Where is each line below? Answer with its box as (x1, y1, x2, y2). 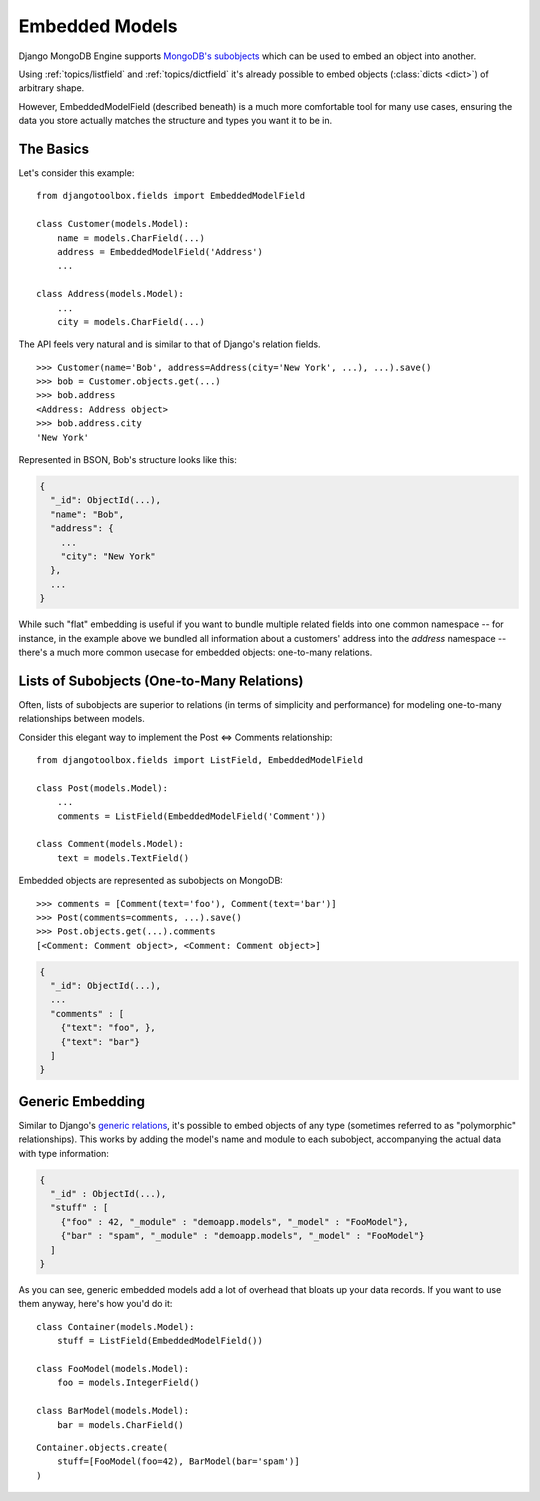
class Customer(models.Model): (36, 218, 190, 230)
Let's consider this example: (18, 167, 135, 179)
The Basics (18, 140, 90, 157)
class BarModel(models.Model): (36, 1405, 190, 1417)
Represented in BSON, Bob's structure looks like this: (18, 454, 237, 466)
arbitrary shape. (18, 82, 85, 94)
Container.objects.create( (36, 1441, 169, 1453)
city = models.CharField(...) (56, 316, 205, 327)
